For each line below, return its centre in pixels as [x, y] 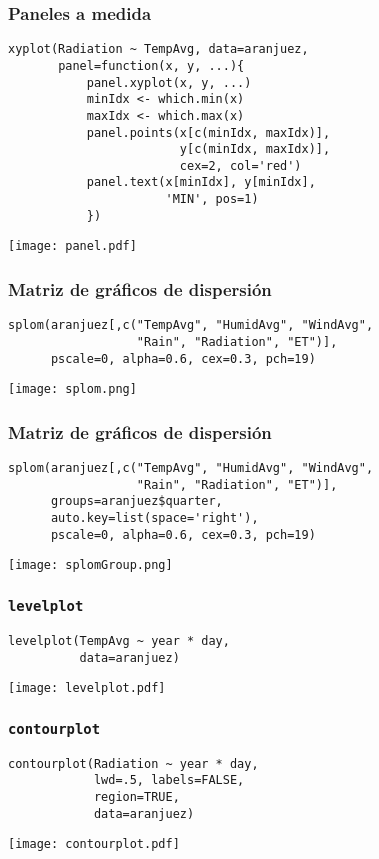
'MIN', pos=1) [212, 199]
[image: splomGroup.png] [90, 565]
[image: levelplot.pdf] [87, 688]
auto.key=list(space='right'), [154, 518]
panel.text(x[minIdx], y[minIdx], [201, 182]
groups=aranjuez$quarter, [136, 501]
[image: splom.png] [72, 389]
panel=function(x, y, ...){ [151, 65]
